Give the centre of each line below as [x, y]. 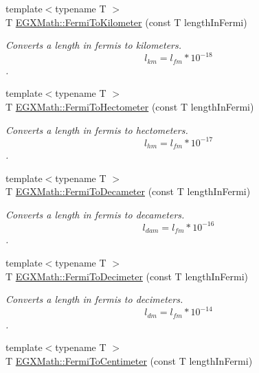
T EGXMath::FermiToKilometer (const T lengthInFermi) [126, 22]
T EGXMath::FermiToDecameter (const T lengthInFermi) [128, 191]
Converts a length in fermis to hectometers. [97, 129]
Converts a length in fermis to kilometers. [94, 45]
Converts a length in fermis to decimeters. [94, 299]
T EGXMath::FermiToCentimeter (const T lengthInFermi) [129, 360]
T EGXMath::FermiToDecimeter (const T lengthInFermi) [127, 276]
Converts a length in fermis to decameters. [95, 214]
